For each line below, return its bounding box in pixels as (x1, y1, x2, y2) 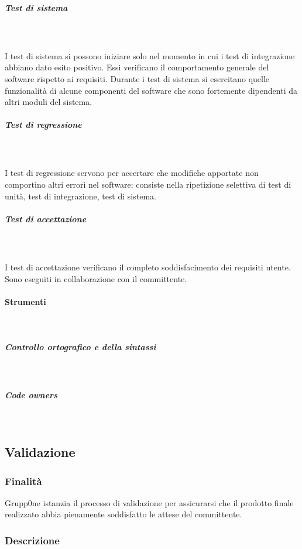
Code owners (5, 389, 57, 401)
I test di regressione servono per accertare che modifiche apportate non (5, 167, 259, 179)
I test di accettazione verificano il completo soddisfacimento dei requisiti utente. (5, 261, 291, 273)
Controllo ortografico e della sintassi (5, 341, 156, 353)
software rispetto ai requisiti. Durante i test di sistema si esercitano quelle (5, 72, 270, 84)
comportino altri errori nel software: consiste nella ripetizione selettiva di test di (5, 178, 291, 191)
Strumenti (5, 295, 46, 307)
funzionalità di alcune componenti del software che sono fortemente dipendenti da (5, 84, 297, 96)
